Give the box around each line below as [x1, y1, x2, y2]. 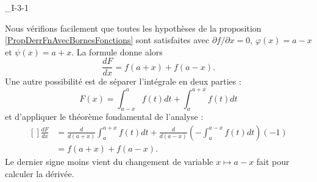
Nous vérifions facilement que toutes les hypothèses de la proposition [5, 21, 262, 34]
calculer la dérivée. [5, 167, 74, 180]
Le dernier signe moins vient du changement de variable [5, 155, 213, 167]
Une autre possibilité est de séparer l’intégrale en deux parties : [5, 75, 241, 88]
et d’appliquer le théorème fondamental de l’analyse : [5, 110, 204, 123]
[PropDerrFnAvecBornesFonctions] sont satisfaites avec [5, 33, 210, 46]
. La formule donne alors [71, 45, 163, 58]
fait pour [256, 155, 290, 167]
